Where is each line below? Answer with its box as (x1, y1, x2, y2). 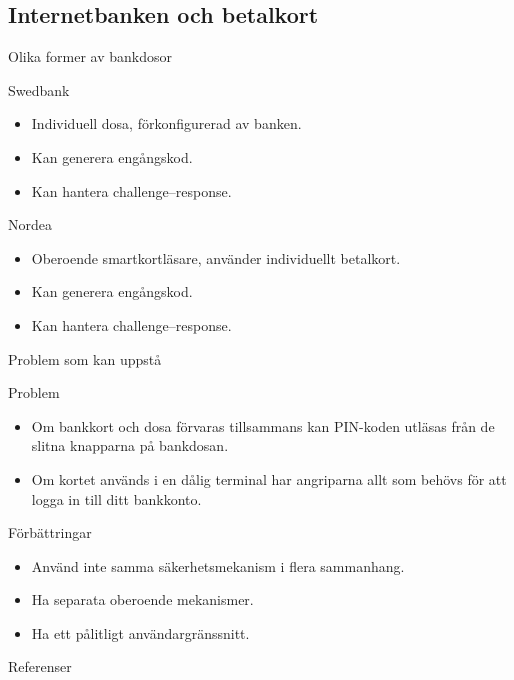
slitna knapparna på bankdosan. (31, 435, 229, 456)
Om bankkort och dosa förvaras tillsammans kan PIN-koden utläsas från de (31, 415, 495, 436)
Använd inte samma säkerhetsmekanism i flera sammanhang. (31, 555, 405, 576)
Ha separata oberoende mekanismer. (31, 589, 254, 610)
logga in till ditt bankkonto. (31, 488, 202, 509)
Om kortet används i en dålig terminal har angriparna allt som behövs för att (31, 468, 507, 489)
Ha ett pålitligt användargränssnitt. (31, 622, 250, 643)
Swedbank (8, 79, 70, 100)
